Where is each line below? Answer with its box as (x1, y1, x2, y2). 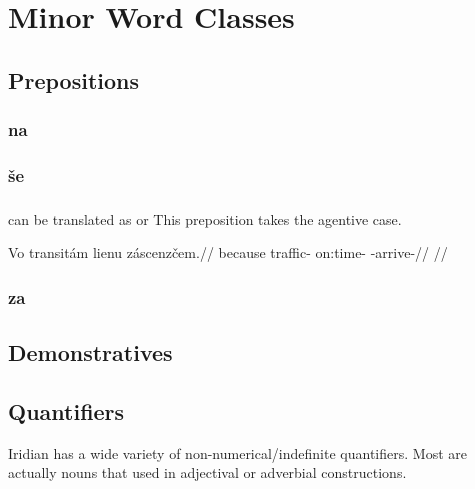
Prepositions (8, 64, 140, 95)
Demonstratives (8, 337, 173, 368)
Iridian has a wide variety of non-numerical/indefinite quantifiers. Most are (8, 442, 467, 463)
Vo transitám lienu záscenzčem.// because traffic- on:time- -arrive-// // (8, 242, 448, 263)
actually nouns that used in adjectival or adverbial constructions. (8, 462, 407, 483)
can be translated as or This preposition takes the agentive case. (8, 208, 402, 229)
